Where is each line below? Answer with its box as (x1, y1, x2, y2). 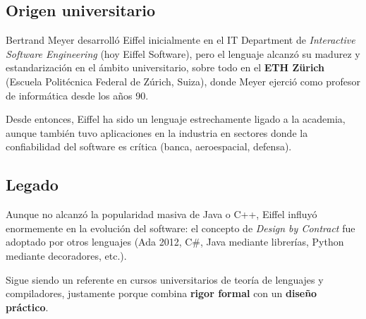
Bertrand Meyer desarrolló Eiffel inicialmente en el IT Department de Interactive (6, 32, 355, 47)
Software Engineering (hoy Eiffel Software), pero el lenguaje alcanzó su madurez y (6, 46, 360, 61)
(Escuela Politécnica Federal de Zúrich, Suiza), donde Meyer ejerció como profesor (6, 73, 361, 88)
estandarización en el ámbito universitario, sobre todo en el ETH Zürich (6, 60, 325, 75)
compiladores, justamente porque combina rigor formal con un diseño (6, 286, 317, 301)
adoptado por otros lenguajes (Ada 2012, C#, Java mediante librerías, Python (6, 234, 344, 249)
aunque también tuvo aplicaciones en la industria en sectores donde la (6, 125, 308, 140)
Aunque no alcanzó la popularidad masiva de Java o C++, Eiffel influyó (6, 207, 317, 222)
